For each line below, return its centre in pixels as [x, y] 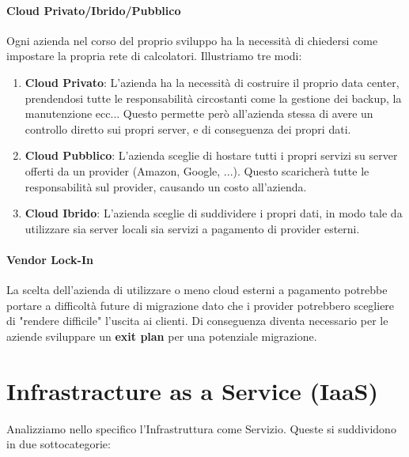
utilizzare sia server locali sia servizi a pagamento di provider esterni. [192, 228]
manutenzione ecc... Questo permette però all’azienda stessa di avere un [199, 113]
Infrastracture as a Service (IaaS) [193, 390]
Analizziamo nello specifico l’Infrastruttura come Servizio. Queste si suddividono [201, 428]
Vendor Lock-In [50, 259]
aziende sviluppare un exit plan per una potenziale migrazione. [162, 336]
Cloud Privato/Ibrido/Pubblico [94, 10]
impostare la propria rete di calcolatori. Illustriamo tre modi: [154, 56]
